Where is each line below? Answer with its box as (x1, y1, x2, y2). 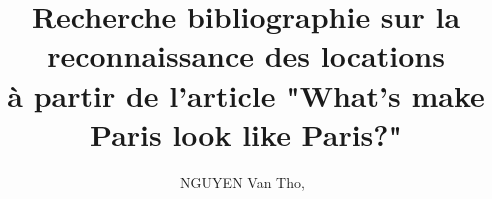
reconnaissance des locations (47, 35, 445, 76)
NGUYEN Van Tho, (180, 171, 305, 192)
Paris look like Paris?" (90, 113, 402, 154)
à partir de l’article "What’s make (7, 74, 485, 115)
